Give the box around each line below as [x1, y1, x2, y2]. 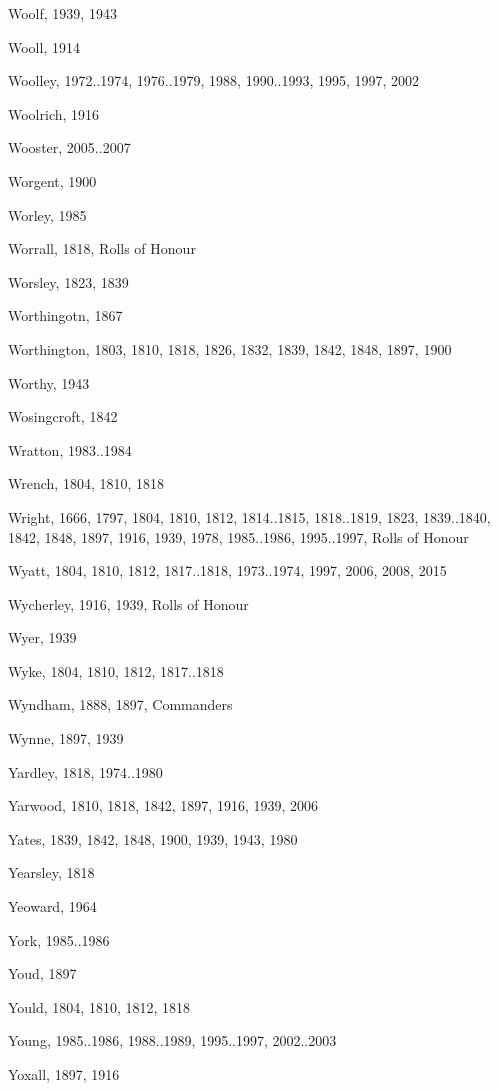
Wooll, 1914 [8, 36, 80, 57]
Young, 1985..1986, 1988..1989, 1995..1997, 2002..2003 [8, 1030, 337, 1051]
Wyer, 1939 [8, 627, 77, 648]
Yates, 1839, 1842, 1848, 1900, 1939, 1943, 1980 [8, 828, 298, 849]
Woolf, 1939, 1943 [8, 3, 117, 23]
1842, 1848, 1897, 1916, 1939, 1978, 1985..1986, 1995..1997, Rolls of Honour [8, 526, 469, 547]
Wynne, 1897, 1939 [8, 728, 124, 749]
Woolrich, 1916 [8, 103, 100, 124]
